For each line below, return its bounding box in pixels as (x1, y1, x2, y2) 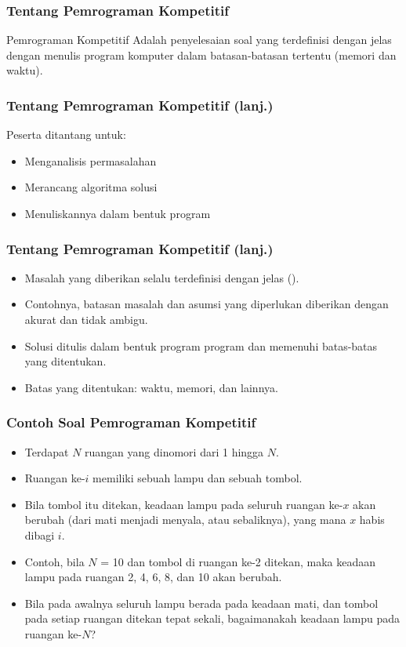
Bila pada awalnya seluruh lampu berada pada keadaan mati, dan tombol (24, 594, 379, 611)
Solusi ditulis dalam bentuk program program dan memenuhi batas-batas (24, 337, 378, 354)
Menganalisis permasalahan (24, 152, 157, 169)
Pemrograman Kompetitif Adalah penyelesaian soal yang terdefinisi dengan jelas (6, 31, 392, 48)
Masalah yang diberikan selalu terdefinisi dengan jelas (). (24, 269, 299, 285)
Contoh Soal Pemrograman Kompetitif (6, 413, 256, 432)
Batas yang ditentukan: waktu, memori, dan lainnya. (24, 379, 278, 395)
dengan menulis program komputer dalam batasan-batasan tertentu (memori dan (6, 46, 397, 63)
